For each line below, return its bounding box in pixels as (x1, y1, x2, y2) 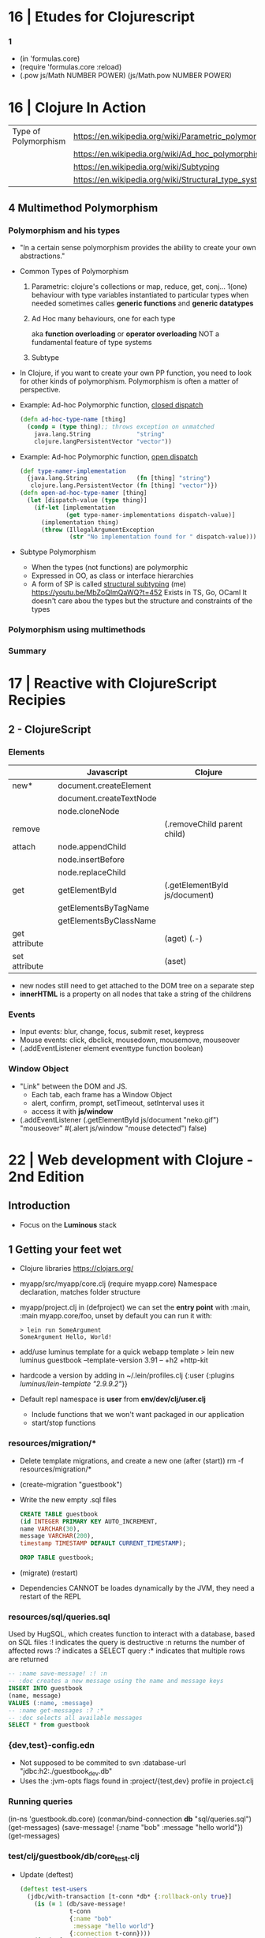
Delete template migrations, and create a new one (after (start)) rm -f (19, 1456, 244, 1465)
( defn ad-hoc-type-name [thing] (19, 415, 126, 424)
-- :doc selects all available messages (8, 1714, 144, 1722)
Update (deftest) (19, 1870, 73, 1880)
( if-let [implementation (34, 504, 116, 512)
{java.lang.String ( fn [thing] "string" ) (27, 474, 211, 482)
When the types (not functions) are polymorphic (31, 563, 188, 572)
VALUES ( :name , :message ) (8, 1699, 93, 1707)
